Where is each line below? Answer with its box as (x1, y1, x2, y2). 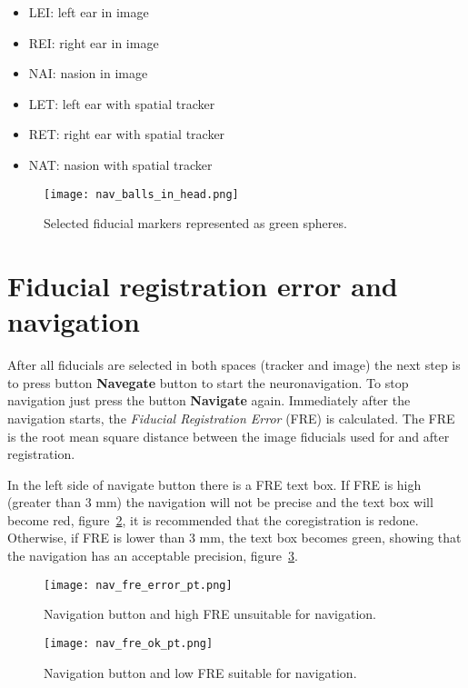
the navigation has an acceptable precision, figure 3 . (7, 546, 298, 565)
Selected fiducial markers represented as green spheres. (44, 214, 347, 233)
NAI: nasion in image (28, 64, 148, 83)
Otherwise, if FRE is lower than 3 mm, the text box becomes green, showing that (7, 528, 462, 547)
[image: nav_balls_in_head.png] (44, 187, 239, 201)
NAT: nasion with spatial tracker (28, 155, 213, 174)
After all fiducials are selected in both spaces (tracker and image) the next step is (7, 355, 461, 374)
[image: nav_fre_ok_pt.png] (44, 636, 214, 650)
